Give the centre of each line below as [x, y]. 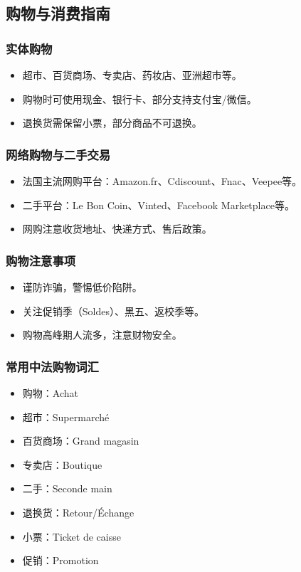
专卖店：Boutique [62, 464]
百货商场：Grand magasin [81, 441]
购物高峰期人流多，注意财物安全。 [102, 335]
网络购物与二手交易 [58, 154]
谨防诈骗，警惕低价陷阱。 [82, 287]
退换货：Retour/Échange [78, 512]
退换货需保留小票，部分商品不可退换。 [112, 123]
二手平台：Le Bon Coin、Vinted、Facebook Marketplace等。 [158, 205]
